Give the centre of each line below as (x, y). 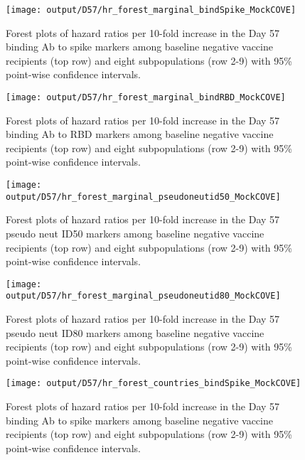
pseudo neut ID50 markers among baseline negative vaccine (135, 233)
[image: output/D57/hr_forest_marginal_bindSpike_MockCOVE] (151, 10)
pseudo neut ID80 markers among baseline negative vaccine (135, 332)
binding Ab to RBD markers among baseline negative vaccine (140, 134)
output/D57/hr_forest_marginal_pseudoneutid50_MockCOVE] (143, 197)
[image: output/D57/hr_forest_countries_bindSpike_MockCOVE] (154, 384)
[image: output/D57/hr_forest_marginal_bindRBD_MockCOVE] (146, 98)
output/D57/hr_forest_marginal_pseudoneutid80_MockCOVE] (143, 296)
